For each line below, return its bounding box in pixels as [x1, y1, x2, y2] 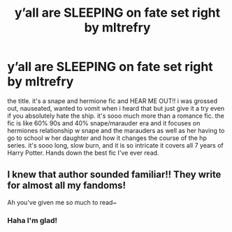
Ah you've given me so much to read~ [7, 198, 117, 206]
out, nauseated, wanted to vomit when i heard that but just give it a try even [7, 104, 225, 112]
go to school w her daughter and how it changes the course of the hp [7, 134, 208, 142]
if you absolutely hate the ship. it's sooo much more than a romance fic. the [7, 111, 225, 120]
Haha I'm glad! [7, 215, 58, 225]
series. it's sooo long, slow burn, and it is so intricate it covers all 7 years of [7, 141, 224, 149]
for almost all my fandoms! [7, 180, 126, 192]
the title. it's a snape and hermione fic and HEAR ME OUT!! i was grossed [7, 96, 218, 105]
